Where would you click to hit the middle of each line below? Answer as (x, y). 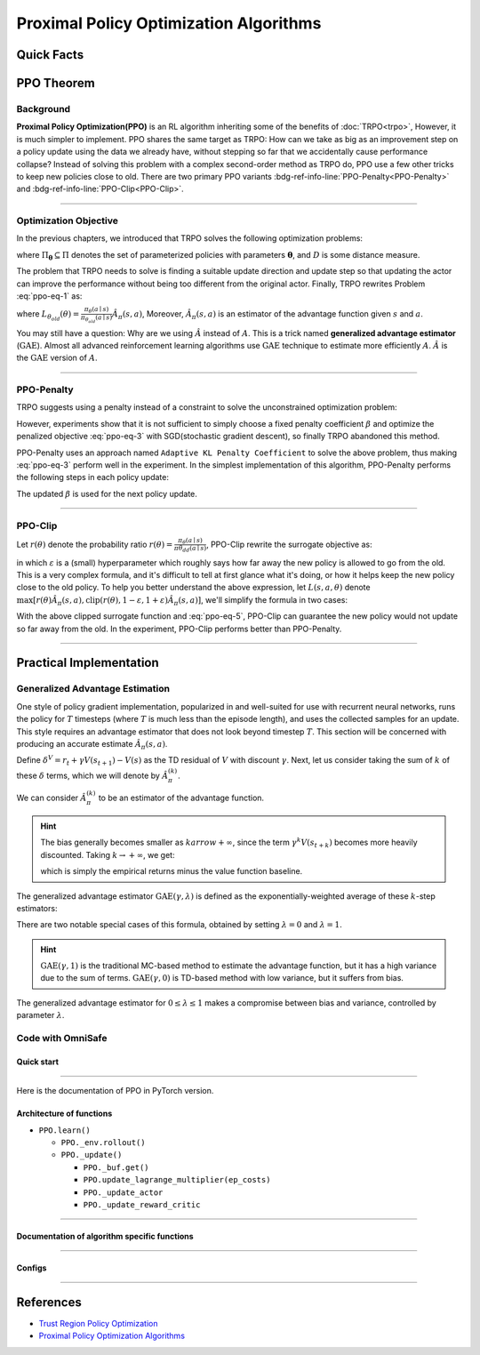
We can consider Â (52, 798)
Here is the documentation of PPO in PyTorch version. (115, 1091)
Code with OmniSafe (62, 1038)
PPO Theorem (56, 83)
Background (44, 108)
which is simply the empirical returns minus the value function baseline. (172, 871)
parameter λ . (40, 1015)
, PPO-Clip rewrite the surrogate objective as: (289, 544)
